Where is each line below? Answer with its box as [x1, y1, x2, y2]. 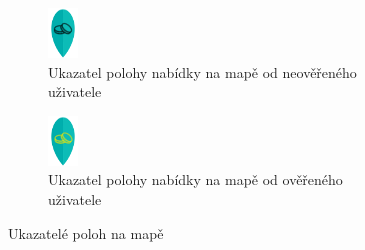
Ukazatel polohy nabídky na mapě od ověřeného [48, 169, 343, 190]
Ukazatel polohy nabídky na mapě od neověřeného [48, 61, 357, 82]
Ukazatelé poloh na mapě [8, 222, 164, 243]
